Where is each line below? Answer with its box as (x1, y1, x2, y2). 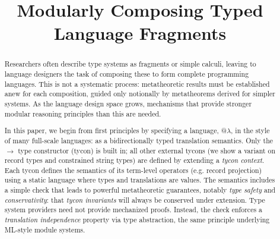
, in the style (231, 125, 270, 136)
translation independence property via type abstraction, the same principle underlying (4, 215, 270, 225)
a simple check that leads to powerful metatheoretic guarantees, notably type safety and (4, 185, 276, 195)
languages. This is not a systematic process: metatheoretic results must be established (4, 78, 270, 89)
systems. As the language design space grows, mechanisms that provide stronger (4, 98, 252, 108)
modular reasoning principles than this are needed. (4, 108, 161, 118)
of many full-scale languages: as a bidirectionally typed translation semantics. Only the (4, 135, 273, 145)
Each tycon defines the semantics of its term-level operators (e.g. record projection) (4, 165, 262, 175)
